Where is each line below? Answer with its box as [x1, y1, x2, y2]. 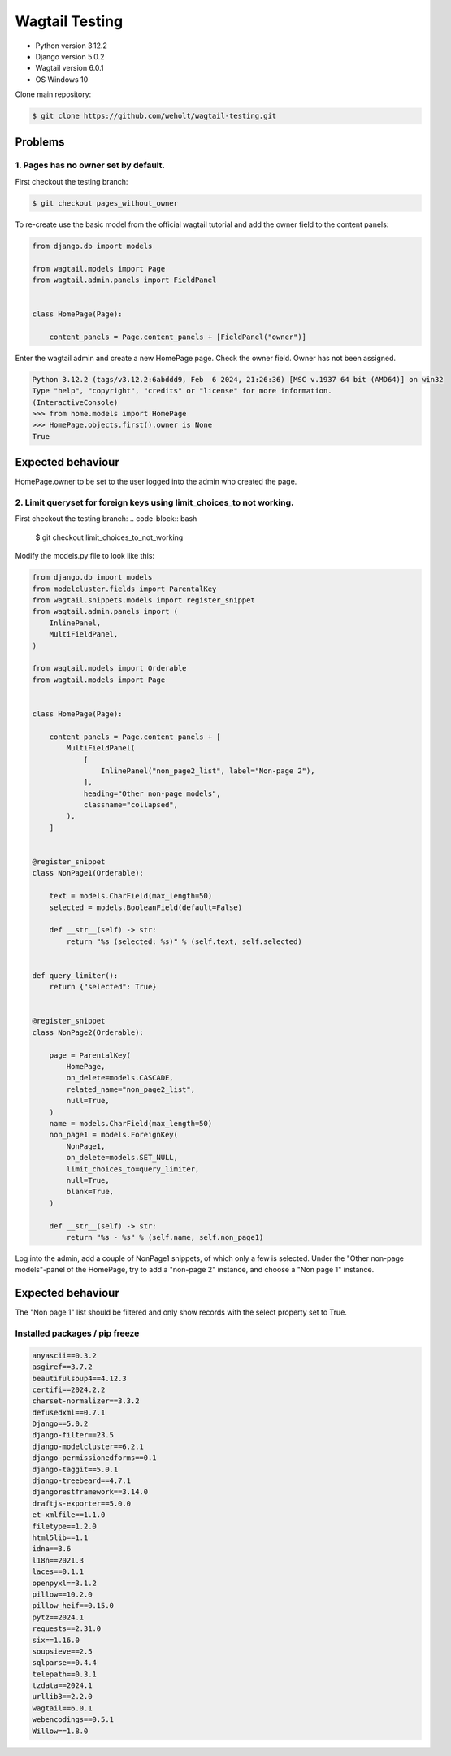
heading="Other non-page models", [83, 789, 221, 798]
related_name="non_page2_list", [66, 1084, 195, 1093]
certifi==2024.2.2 [32, 1384, 106, 1394]
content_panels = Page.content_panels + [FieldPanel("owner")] [49, 332, 307, 341]
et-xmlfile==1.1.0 [32, 1510, 106, 1519]
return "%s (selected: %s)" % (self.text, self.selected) [66, 937, 302, 946]
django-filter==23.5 [32, 1431, 114, 1440]
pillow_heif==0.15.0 [32, 1602, 114, 1610]
